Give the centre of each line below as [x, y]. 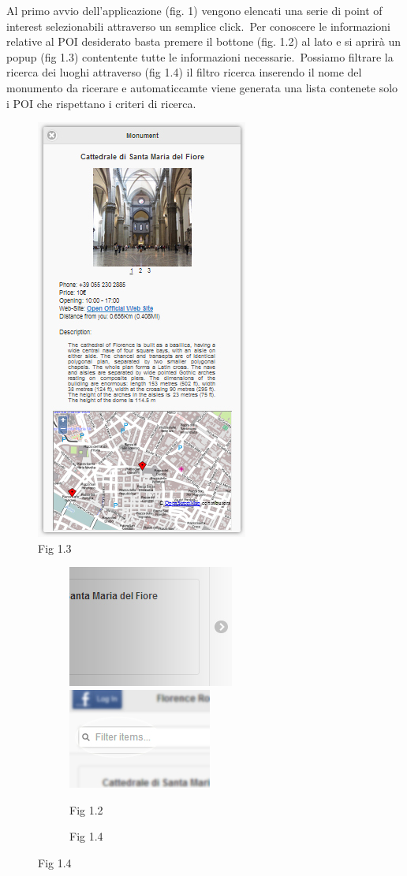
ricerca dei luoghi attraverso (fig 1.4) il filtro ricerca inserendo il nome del [184, 72]
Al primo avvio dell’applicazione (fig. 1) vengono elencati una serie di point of [194, 10]
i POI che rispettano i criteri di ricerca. [101, 103]
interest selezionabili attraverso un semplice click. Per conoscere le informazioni [198, 26]
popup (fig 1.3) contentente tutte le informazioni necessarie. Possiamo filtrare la [200, 56]
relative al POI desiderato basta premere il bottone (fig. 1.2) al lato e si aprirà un [203, 41]
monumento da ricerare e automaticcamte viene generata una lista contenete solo [202, 87]
